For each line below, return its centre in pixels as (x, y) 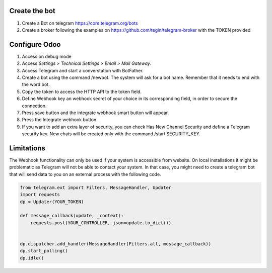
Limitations (27, 148)
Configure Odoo (35, 44)
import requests (40, 195)
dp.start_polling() (44, 251)
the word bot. (36, 84)
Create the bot (32, 11)
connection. (34, 106)
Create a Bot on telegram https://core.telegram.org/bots (80, 23)
